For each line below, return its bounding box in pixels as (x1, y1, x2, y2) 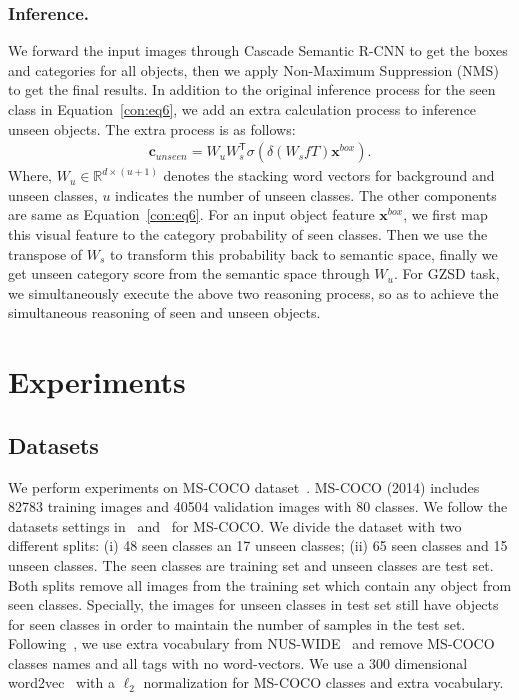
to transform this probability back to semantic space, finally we (110, 243, 498, 264)
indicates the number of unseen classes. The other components (115, 184, 497, 205)
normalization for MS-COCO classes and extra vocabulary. (143, 672, 504, 693)
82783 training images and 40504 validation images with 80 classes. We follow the (8, 496, 508, 517)
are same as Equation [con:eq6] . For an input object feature (8, 204, 375, 225)
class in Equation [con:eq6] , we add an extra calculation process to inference (8, 99, 477, 119)
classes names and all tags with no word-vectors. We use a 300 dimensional (8, 652, 468, 673)
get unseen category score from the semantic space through (8, 263, 370, 284)
